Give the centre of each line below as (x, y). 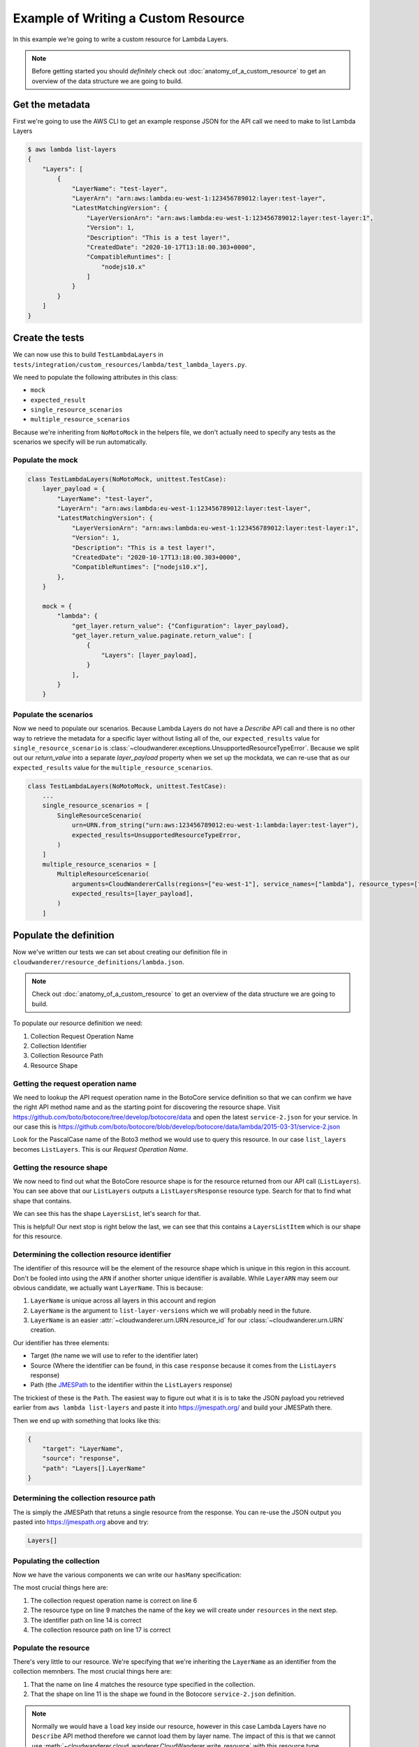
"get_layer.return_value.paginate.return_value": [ (162, 636)
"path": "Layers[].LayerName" (94, 1468)
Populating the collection (57, 1560)
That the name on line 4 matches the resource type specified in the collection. (143, 1684)
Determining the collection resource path (84, 1498)
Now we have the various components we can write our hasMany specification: (127, 1574)
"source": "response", (81, 1458)
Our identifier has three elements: (61, 1342)
